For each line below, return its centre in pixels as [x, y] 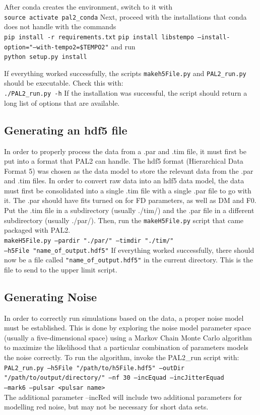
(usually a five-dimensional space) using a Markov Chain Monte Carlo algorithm [128, 337]
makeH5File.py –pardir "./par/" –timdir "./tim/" [89, 240]
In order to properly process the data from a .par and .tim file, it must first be [125, 151]
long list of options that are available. [62, 102]
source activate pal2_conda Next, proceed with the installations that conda [125, 16]
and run [123, 46]
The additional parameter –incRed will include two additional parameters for [123, 397]
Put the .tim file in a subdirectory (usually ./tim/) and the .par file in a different [129, 210]
